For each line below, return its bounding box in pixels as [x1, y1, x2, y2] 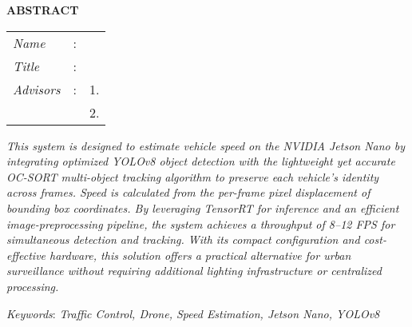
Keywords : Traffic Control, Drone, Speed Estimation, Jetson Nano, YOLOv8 [6, 305, 380, 321]
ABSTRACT [6, 2, 79, 18]
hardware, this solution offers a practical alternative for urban [50, 246, 351, 263]
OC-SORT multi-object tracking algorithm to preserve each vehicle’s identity [6, 168, 379, 185]
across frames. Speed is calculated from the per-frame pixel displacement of [6, 184, 370, 201]
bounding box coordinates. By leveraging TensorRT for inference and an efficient [6, 199, 399, 216]
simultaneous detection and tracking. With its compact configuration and [6, 231, 360, 248]
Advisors [13, 79, 61, 98]
